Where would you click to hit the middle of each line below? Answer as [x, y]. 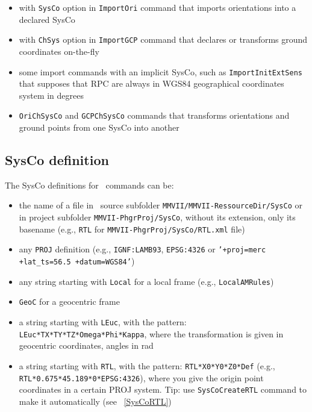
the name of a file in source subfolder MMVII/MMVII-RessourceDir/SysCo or [161, 205]
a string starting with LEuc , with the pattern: [103, 321]
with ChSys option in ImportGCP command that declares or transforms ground [163, 39]
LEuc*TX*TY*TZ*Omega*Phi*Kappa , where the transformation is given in [151, 333]
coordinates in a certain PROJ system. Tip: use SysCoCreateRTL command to [163, 389]
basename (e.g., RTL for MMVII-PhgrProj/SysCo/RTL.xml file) [132, 229]
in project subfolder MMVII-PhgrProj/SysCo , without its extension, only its [157, 217]
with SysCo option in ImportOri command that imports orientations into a [158, 7]
